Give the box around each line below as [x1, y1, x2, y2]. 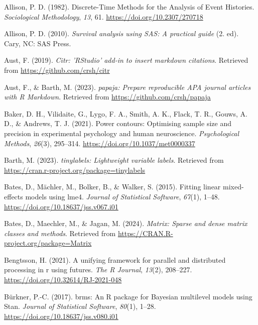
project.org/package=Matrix [4, 238, 92, 248]
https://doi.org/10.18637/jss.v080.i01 [4, 310, 118, 321]
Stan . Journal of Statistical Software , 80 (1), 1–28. [4, 301, 156, 311]
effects [4, 191, 23, 201]
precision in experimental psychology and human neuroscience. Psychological [4, 128, 239, 138]
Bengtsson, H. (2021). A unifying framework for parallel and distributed [4, 254, 226, 265]
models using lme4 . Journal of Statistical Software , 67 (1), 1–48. [25, 191, 220, 201]
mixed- [223, 181, 244, 192]
